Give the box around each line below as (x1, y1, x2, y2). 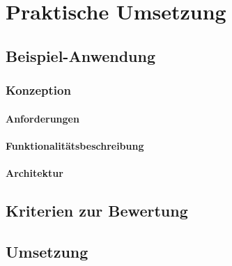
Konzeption (6, 81, 71, 99)
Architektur (6, 165, 63, 180)
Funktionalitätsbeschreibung (6, 138, 144, 152)
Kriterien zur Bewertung (6, 199, 188, 221)
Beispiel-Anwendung (6, 45, 155, 66)
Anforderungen (6, 111, 79, 125)
